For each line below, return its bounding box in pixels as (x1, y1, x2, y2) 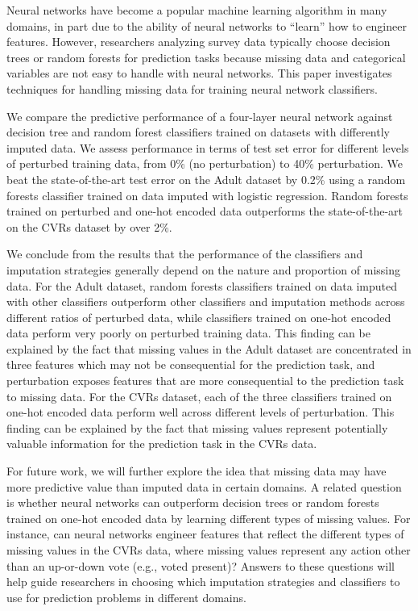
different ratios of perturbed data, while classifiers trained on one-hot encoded (6, 308, 391, 325)
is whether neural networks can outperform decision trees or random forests (6, 494, 379, 511)
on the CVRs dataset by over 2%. (6, 218, 172, 235)
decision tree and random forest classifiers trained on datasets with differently (6, 123, 390, 140)
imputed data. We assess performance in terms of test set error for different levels (6, 139, 409, 156)
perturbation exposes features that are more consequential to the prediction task (6, 372, 404, 389)
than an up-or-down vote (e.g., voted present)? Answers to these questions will (6, 557, 395, 574)
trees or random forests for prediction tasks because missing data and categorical (6, 48, 406, 65)
